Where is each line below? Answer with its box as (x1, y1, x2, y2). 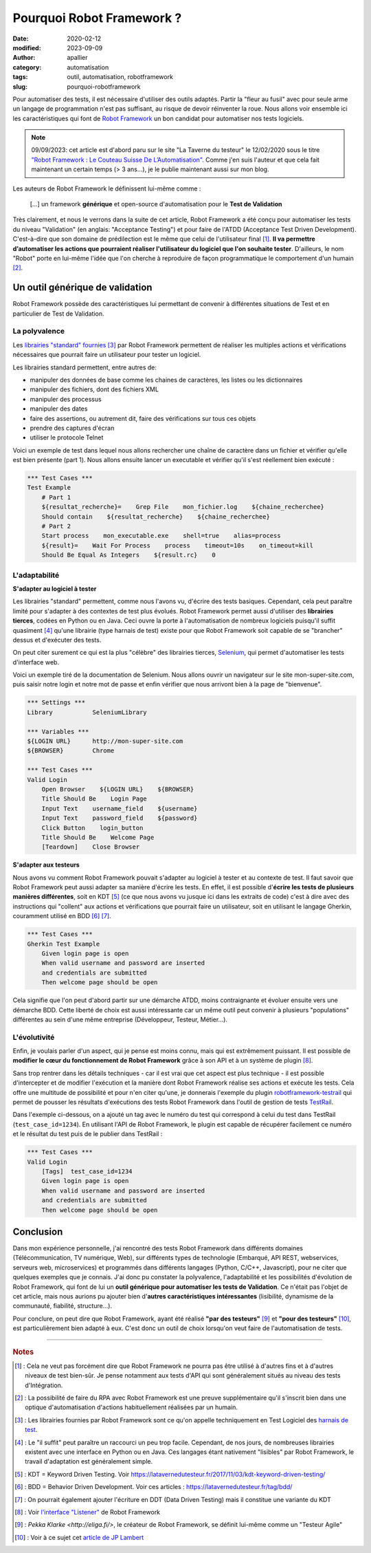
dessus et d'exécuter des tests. (12, 636, 102, 644)
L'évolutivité (12, 1032, 55, 1042)
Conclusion (12, 1226, 63, 1237)
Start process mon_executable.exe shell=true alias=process (41, 532, 281, 540)
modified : (12, 43, 41, 52)
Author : (12, 54, 36, 62)
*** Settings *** (27, 699, 86, 706)
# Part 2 (41, 523, 71, 530)
